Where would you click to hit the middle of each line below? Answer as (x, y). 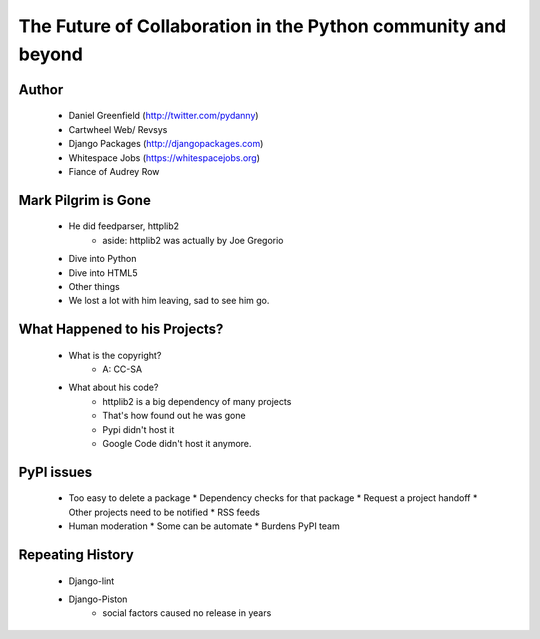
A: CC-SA (122, 369)
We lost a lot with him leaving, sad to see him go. (169, 301)
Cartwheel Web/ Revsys (118, 129)
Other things (94, 286)
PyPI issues (55, 471)
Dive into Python (102, 259)
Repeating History (76, 555)
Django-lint (91, 581)
